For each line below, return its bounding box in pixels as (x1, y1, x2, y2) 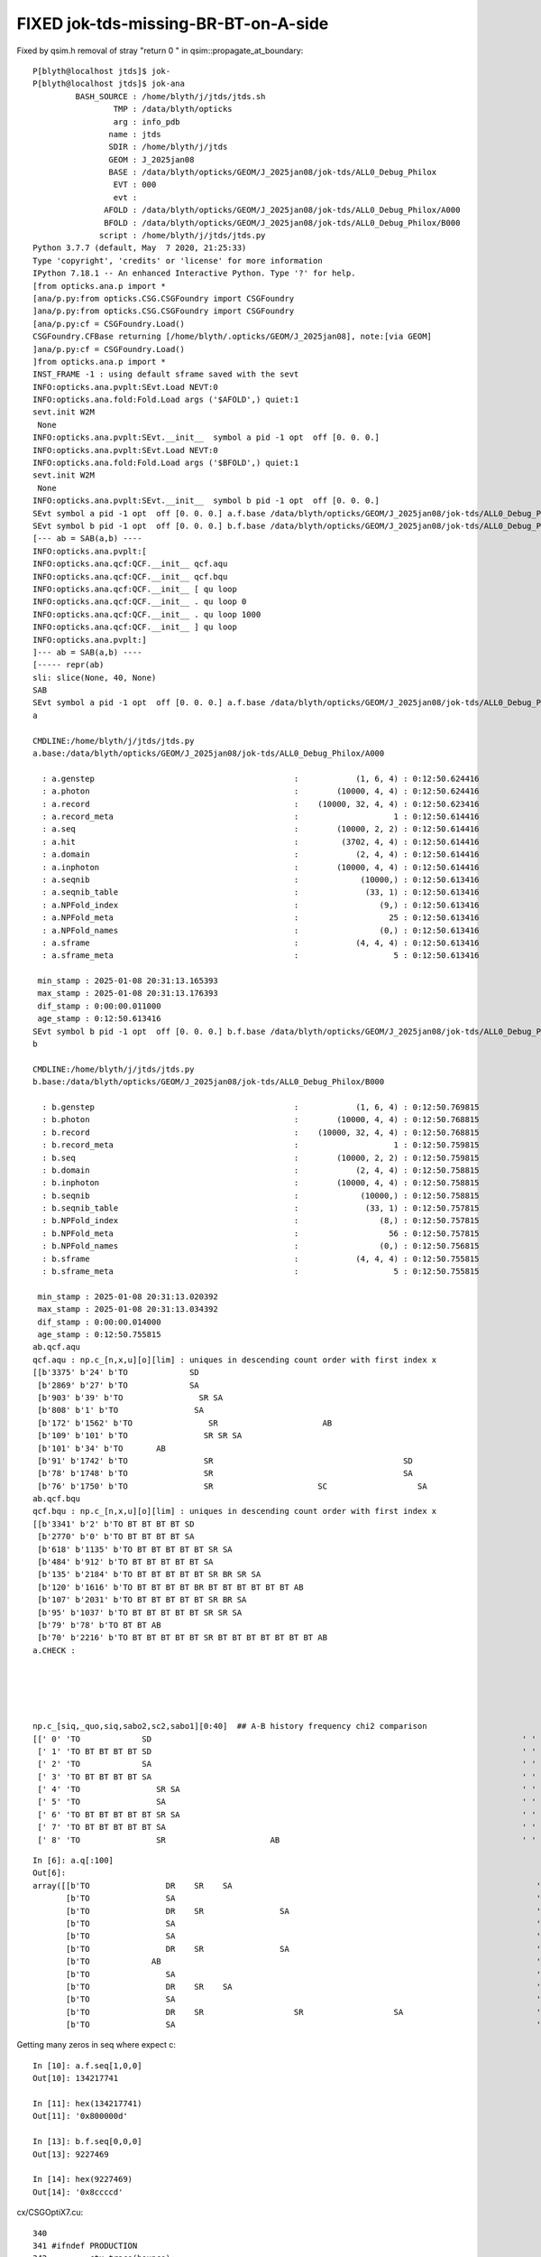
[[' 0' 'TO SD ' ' (32, 1733, 536, 1744)
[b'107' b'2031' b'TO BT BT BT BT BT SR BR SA (37, 1594, 247, 1605)
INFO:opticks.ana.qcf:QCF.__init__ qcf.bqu (32, 571, 228, 581)
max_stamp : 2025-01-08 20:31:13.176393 (37, 989, 218, 998)
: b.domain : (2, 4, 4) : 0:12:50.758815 (41, 1165, 480, 1175)
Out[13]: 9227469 (32, 2149, 109, 2159)
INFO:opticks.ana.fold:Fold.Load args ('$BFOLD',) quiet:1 (32, 458, 299, 469)
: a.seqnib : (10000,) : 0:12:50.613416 (41, 874, 480, 885)
